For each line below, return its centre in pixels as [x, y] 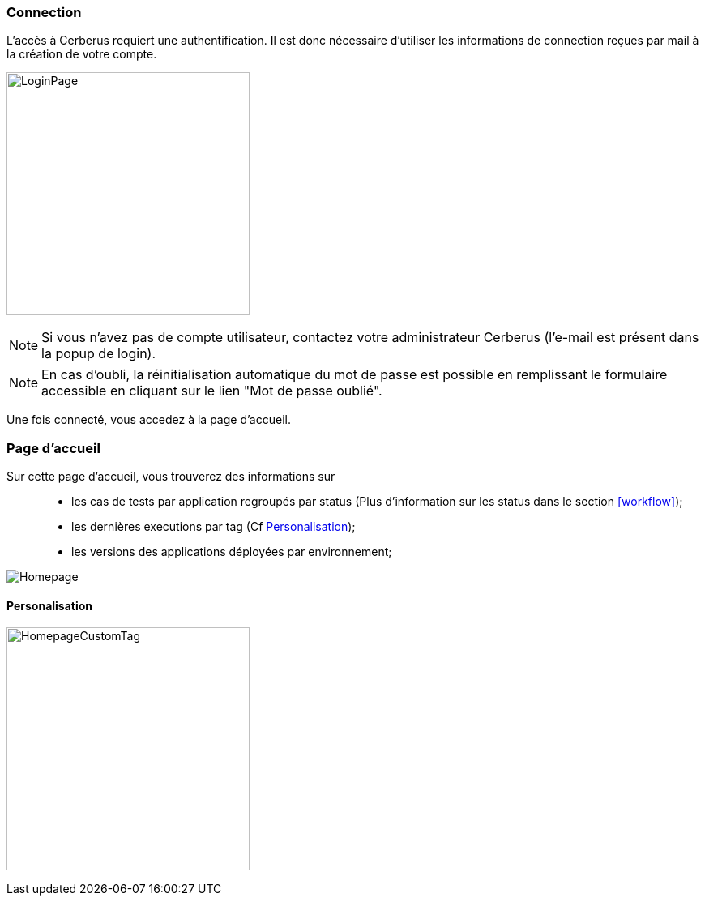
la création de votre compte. [82, 54]
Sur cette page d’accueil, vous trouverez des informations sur [171, 477]
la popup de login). [99, 354]
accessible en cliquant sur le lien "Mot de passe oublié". [212, 391]
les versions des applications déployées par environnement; [232, 552]
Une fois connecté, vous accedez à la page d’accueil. [149, 420]
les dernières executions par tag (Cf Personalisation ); [214, 527]
